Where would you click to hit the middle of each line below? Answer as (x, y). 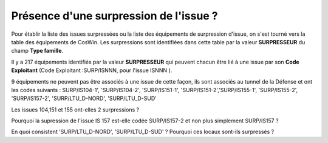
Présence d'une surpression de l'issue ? (114, 16)
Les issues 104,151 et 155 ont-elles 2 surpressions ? (75, 110)
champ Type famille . (37, 51)
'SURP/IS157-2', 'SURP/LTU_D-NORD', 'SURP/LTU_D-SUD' (84, 98)
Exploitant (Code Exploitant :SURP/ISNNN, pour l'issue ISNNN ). (92, 70)
